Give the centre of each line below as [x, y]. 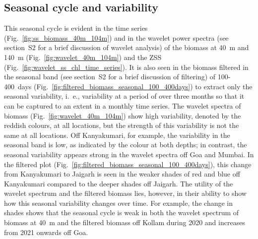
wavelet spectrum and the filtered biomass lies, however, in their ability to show [125, 193]
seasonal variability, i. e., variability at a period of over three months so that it [124, 96]
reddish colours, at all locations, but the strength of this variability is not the [122, 125]
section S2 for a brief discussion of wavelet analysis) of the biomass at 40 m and [127, 47]
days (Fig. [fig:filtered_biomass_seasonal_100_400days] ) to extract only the [135, 86]
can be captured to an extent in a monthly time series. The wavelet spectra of [123, 105]
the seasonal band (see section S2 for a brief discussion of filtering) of [110, 77]
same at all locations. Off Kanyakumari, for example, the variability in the [117, 135]
